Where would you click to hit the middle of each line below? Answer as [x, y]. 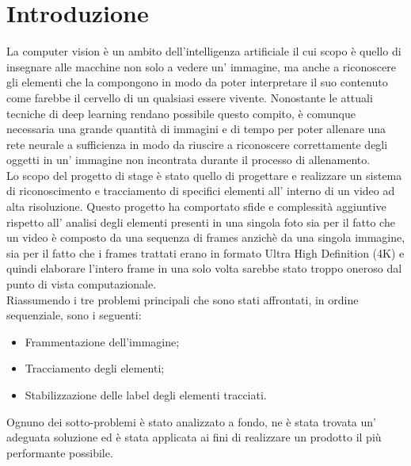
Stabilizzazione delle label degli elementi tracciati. [146, 395]
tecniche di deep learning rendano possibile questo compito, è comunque [181, 113]
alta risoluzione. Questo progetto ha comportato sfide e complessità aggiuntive [196, 206]
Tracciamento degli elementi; [95, 368]
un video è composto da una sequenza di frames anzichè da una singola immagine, [206, 237]
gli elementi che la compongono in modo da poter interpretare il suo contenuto [197, 82]
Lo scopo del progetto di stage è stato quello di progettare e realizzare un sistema [204, 175]
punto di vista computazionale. [82, 284]
